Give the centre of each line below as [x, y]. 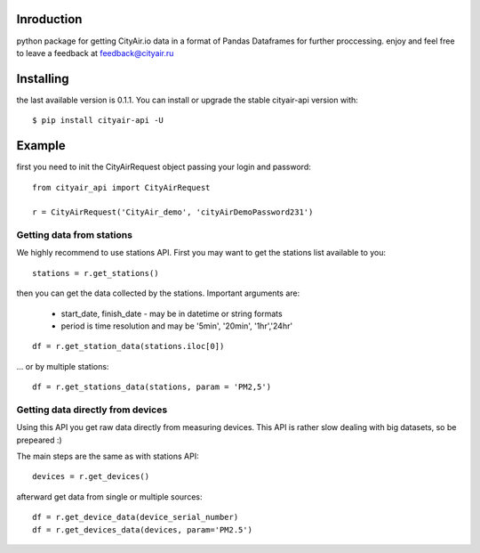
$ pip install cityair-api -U [98, 121]
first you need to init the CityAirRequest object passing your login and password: [164, 167]
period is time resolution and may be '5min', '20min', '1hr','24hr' [177, 326]
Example [41, 146]
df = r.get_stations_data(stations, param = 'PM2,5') [152, 387]
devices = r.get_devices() [91, 477]
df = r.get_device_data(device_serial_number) [136, 517]
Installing [43, 79]
